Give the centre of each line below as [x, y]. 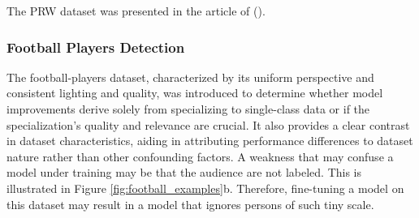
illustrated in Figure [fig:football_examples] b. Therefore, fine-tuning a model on [205, 188]
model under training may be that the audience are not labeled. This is [184, 172]
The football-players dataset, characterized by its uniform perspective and [190, 77]
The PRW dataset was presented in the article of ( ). [136, 11]
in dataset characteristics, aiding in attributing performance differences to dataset [210, 141]
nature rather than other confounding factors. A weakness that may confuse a [200, 156]
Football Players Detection [96, 47]
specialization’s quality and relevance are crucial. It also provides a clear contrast [208, 124]
